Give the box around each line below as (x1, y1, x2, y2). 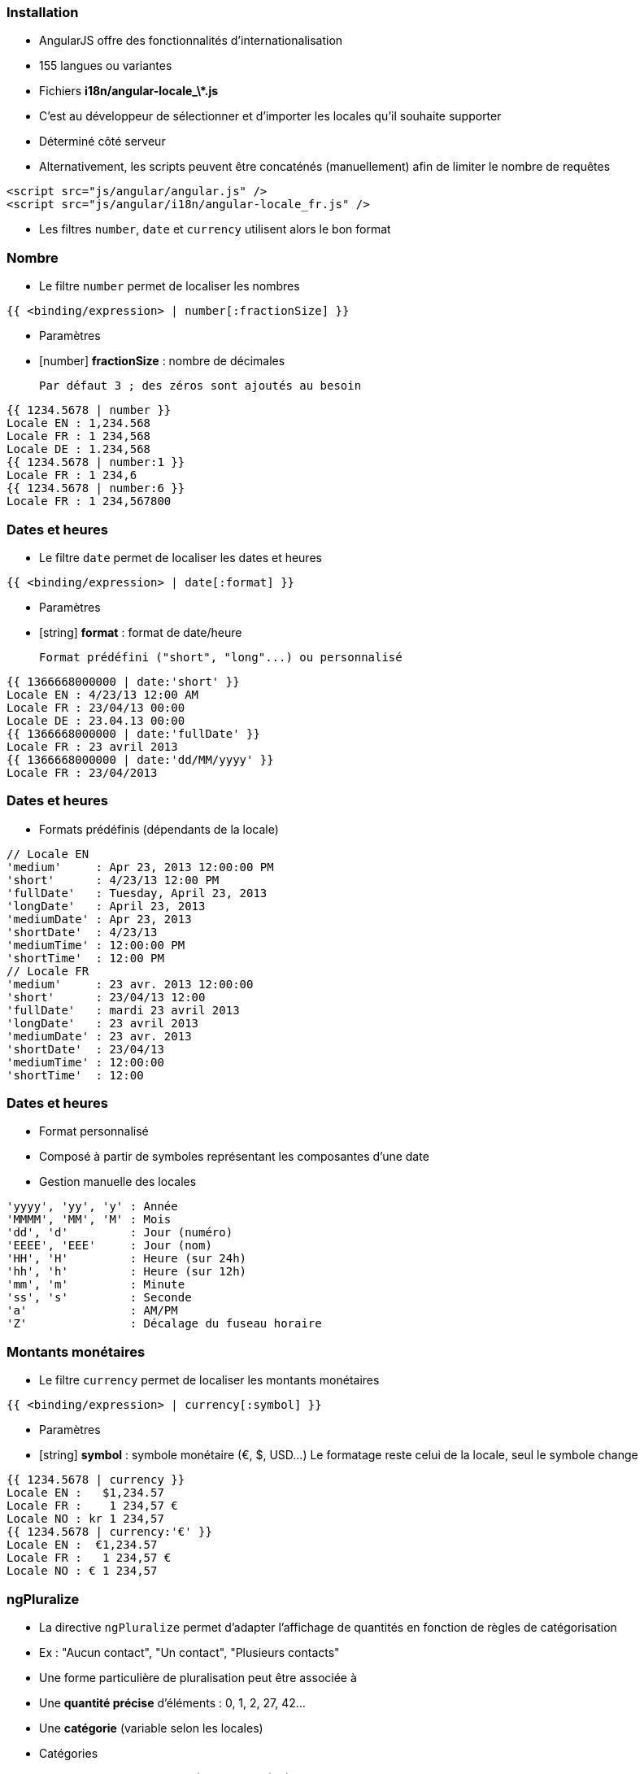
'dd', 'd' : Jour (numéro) (7, 1226, 233, 1240)
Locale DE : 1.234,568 (7, 442, 151, 456)
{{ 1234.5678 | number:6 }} (7, 482, 185, 495)
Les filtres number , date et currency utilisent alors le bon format (39, 222, 391, 237)
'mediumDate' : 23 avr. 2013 (7, 1029, 192, 1043)
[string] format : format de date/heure (39, 625, 242, 639)
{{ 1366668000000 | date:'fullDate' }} (7, 726, 260, 740)
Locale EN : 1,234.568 (7, 416, 151, 430)
